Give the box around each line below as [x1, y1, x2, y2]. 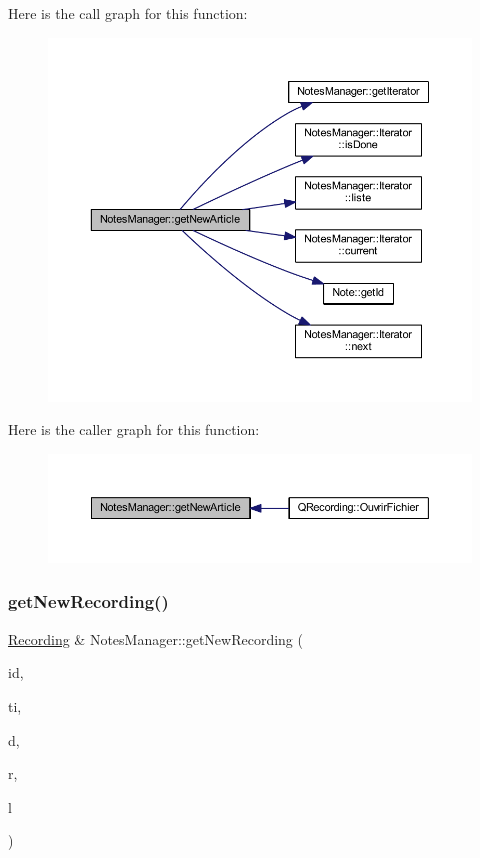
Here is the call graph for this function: [8, 3, 248, 23]
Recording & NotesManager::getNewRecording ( [8, 628, 303, 649]
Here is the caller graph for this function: [8, 419, 260, 440]
